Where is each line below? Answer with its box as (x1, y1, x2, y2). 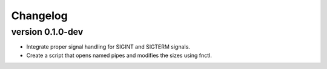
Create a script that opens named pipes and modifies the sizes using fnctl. (26, 52, 212, 59)
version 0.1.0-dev (11, 26, 84, 37)
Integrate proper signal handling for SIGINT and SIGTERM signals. (26, 43, 190, 50)
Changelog (11, 9, 68, 22)
